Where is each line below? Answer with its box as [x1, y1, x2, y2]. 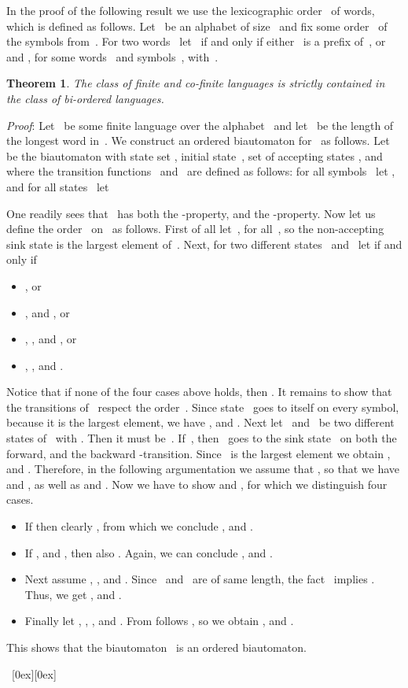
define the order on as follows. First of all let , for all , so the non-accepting [6, 220, 384, 237]
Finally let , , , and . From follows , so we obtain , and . [24, 612, 294, 629]
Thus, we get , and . [24, 586, 122, 602]
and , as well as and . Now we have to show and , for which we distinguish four [6, 475, 388, 492]
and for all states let [6, 178, 109, 194]
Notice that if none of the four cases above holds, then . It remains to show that [6, 383, 392, 400]
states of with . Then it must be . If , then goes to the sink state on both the [6, 430, 397, 446]
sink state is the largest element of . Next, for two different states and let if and [6, 235, 402, 252]
